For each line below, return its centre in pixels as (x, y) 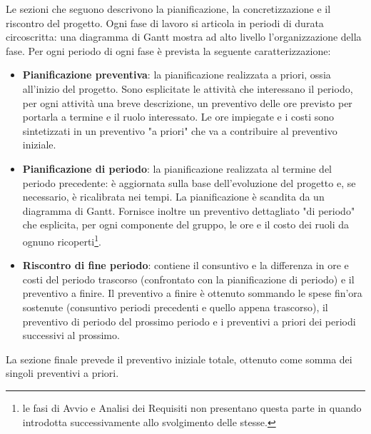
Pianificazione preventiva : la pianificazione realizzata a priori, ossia (177, 75)
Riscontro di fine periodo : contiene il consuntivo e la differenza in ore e (185, 265)
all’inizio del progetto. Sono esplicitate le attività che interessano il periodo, (188, 88)
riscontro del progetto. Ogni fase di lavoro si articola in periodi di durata (165, 22)
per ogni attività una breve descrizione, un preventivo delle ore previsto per (187, 102)
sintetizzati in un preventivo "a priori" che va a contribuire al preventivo (180, 130)
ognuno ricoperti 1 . (62, 240)
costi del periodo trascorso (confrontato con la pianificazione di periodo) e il (188, 279)
